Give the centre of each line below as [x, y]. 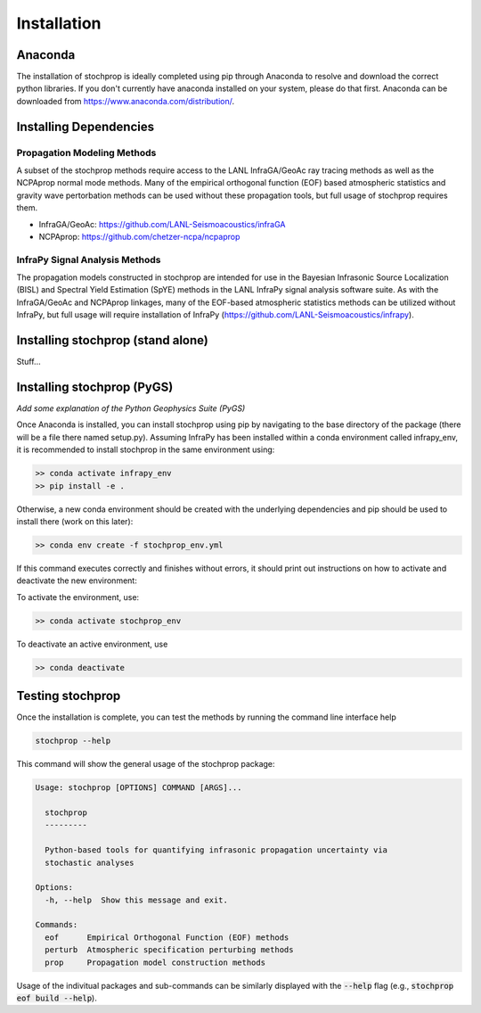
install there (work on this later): [75, 521]
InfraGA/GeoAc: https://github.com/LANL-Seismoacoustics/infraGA [162, 224]
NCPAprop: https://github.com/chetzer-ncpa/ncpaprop [139, 236]
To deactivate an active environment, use [92, 644]
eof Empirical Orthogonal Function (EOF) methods [167, 937]
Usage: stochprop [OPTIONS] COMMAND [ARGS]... [139, 788]
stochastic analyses [90, 862]
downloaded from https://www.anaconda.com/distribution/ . [126, 101]
